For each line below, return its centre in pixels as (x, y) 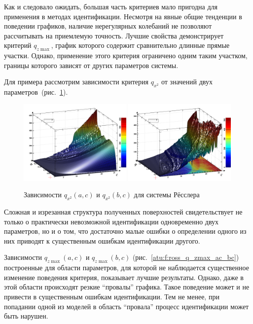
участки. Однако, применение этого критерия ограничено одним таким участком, (126, 55)
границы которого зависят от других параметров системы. (91, 65)
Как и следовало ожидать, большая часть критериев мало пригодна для (111, 6)
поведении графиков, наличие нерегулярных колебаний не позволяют (108, 26)
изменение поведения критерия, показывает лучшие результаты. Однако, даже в (124, 277)
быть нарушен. (26, 316)
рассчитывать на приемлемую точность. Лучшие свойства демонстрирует (114, 35)
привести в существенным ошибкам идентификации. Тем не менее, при (112, 296)
